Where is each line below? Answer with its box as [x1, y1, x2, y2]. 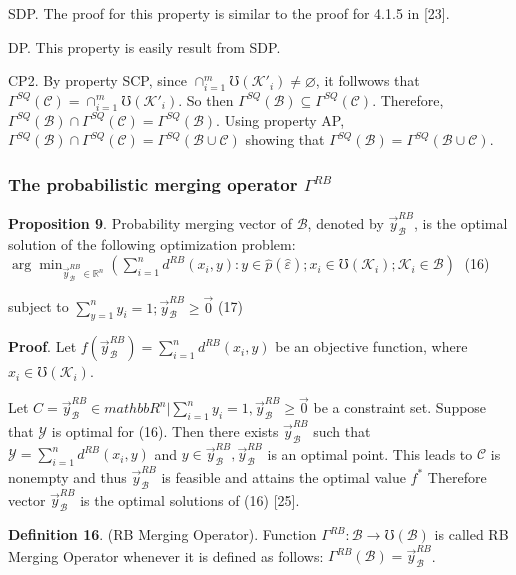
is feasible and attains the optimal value [161, 466, 406, 487]
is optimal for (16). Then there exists [51, 420, 279, 441]
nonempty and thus [8, 466, 127, 487]
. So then [178, 89, 234, 110]
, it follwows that [315, 70, 420, 91]
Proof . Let [8, 336, 77, 357]
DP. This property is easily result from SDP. [8, 36, 281, 57]
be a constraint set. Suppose [313, 397, 487, 418]
